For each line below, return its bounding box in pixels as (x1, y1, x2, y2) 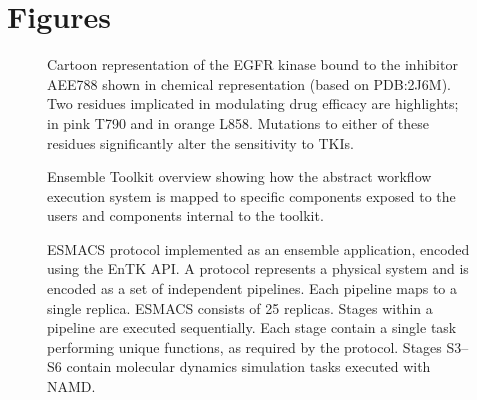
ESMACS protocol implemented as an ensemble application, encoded (47, 238, 470, 259)
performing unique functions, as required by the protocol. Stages (47, 336, 442, 357)
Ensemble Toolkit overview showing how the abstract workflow (47, 166, 432, 187)
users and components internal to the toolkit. (47, 205, 324, 226)
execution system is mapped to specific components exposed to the (47, 185, 456, 206)
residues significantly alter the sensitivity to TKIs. (47, 132, 354, 153)
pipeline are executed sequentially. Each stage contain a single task (47, 317, 457, 338)
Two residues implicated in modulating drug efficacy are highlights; (47, 93, 459, 114)
